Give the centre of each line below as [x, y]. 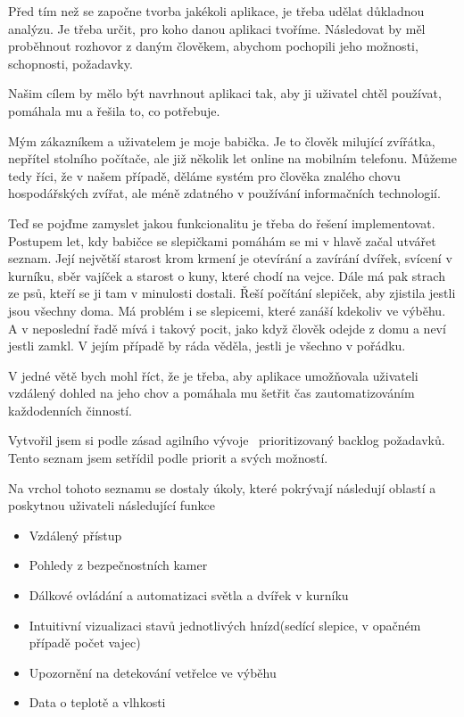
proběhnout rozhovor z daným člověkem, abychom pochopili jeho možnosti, [213, 46]
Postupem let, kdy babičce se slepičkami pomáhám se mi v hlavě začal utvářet [222, 240]
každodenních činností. [70, 410]
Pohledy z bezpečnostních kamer [118, 565]
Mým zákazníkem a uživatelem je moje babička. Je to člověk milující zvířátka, [222, 140]
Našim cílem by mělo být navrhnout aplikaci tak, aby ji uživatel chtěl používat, [225, 93]
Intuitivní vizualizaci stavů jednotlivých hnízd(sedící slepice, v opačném [225, 625]
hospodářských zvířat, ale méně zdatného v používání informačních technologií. [224, 193]
